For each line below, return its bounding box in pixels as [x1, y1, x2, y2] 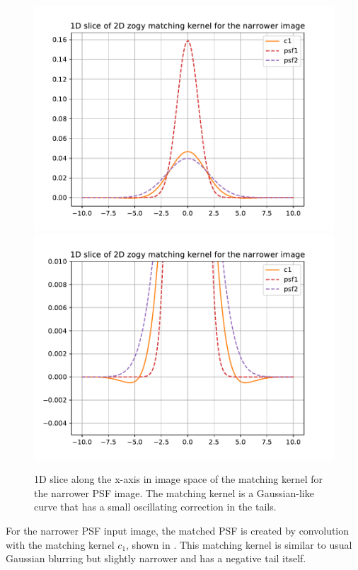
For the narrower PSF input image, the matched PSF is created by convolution [6, 523, 350, 537]
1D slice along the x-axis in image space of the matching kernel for [34, 472, 323, 486]
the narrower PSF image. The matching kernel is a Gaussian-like [34, 485, 314, 500]
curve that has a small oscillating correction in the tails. [34, 499, 277, 514]
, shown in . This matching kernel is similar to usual [126, 537, 352, 552]
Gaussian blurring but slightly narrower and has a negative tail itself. [6, 551, 306, 566]
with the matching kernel [6, 537, 115, 552]
